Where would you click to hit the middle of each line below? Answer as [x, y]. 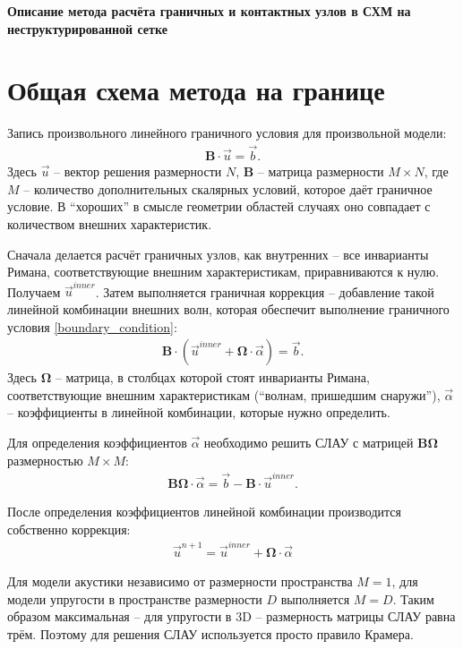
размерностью [45, 460]
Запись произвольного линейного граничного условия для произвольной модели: [227, 133]
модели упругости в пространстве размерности [135, 598]
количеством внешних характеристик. [110, 223]
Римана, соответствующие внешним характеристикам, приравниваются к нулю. [223, 272]
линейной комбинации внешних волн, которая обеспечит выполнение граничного [228, 309]
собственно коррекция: [69, 529]
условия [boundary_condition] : [92, 326]
